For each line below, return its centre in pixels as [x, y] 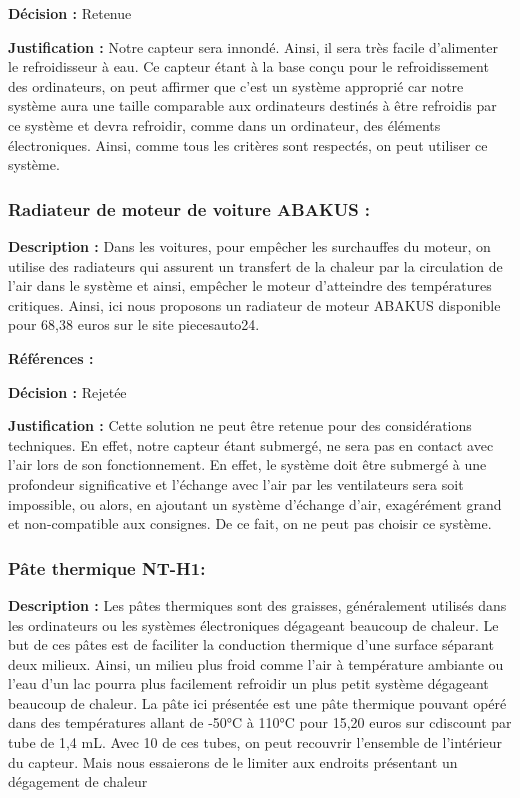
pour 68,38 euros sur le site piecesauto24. [134, 324]
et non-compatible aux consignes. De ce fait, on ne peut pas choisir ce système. [250, 523]
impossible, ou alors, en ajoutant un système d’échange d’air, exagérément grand [255, 503]
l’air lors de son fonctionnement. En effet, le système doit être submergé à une [247, 464]
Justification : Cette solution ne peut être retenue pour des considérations [240, 425]
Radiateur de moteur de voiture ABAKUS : [189, 208]
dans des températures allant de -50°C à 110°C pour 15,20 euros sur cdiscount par [260, 722]
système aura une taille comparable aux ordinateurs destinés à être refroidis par [252, 105]
